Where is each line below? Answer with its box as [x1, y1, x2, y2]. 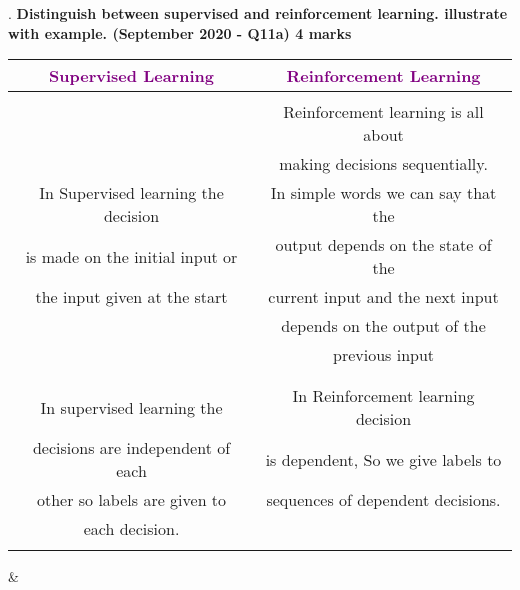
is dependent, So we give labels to [265, 447, 502, 471]
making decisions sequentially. [279, 152, 488, 176]
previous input [332, 343, 435, 367]
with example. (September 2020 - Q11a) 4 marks [8, 22, 352, 43]
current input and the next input [268, 285, 499, 309]
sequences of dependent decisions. [266, 488, 501, 512]
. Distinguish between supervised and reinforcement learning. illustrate [8, 3, 508, 23]
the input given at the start [35, 285, 228, 309]
